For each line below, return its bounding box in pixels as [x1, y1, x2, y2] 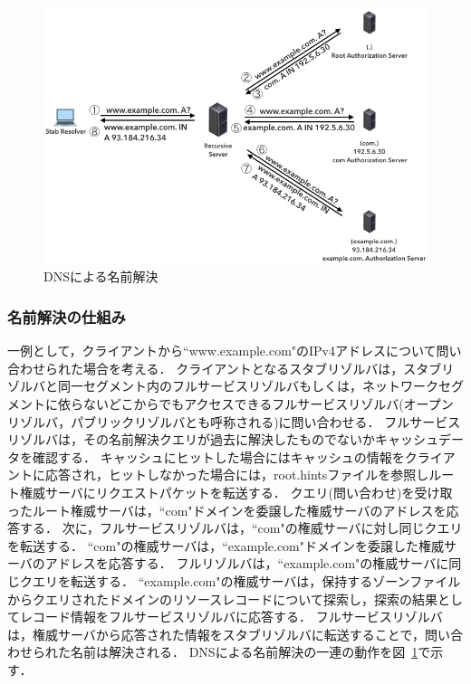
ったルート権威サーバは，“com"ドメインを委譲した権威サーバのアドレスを [7, 500, 447, 519]
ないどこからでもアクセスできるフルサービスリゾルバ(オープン [82, 394, 454, 413]
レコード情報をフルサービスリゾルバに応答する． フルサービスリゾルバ [19, 607, 443, 626]
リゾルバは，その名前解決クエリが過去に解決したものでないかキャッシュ [7, 430, 438, 449]
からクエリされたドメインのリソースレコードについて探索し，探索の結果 [7, 589, 437, 608]
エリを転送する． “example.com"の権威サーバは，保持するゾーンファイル [32, 571, 461, 590]
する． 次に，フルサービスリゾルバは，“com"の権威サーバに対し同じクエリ [19, 518, 463, 537]
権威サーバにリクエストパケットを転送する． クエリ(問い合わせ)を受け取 [19, 482, 453, 501]
